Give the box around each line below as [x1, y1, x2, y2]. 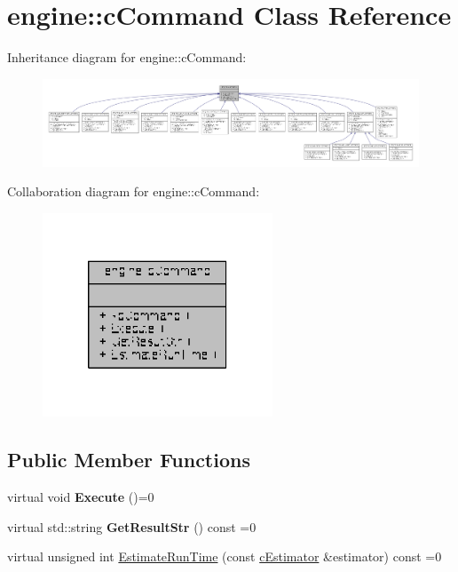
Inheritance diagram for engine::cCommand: [7, 48, 247, 67]
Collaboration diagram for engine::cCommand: [7, 182, 260, 201]
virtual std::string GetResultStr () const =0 [7, 517, 257, 536]
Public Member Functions [7, 446, 250, 473]
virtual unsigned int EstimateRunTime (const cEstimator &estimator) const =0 [7, 547, 442, 566]
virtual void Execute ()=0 [7, 488, 154, 506]
